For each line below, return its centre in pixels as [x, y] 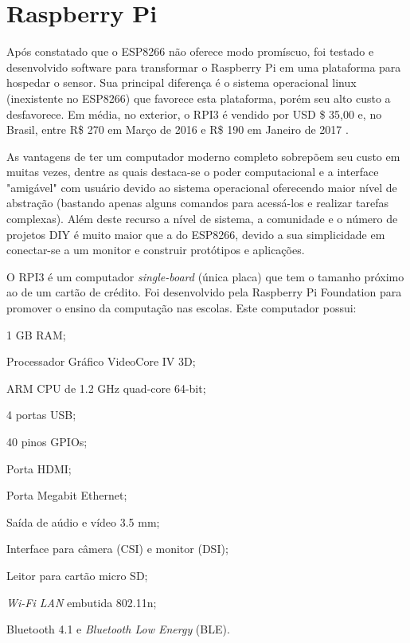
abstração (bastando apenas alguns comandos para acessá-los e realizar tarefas [197, 203]
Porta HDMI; [39, 468]
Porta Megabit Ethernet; [67, 495]
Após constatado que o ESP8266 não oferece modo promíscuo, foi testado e [190, 51]
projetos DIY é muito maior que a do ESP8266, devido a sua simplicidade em [196, 234]
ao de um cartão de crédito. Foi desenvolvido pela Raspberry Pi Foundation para [204, 292]
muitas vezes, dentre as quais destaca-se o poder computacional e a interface [193, 172]
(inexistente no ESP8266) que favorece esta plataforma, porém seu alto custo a [199, 98]
